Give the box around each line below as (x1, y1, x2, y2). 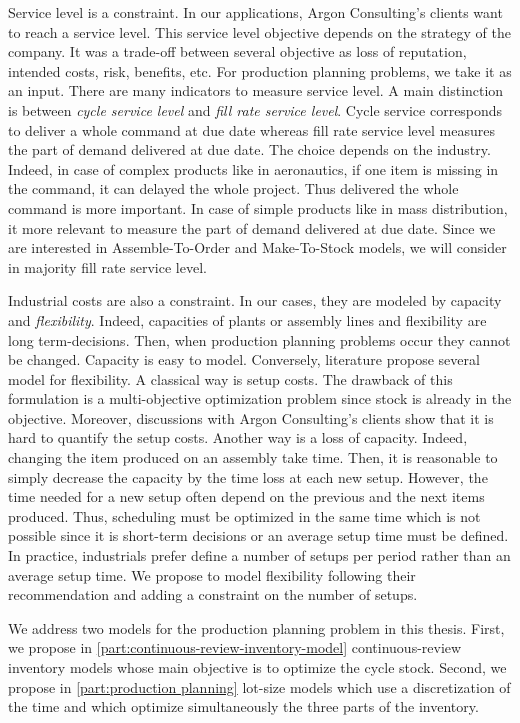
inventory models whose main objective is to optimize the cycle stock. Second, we (8, 657, 507, 677)
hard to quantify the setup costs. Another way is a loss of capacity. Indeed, (8, 427, 468, 448)
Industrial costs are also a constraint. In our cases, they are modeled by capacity (8, 290, 502, 311)
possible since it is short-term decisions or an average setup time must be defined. (8, 525, 509, 546)
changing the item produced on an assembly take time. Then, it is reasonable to (8, 447, 498, 468)
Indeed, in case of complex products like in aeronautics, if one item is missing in (8, 158, 499, 179)
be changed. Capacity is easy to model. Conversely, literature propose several (8, 349, 480, 370)
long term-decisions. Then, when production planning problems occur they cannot (8, 329, 511, 350)
